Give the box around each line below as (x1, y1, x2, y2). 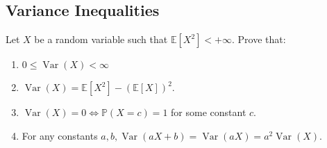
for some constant (171, 105, 246, 120)
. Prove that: (231, 32, 286, 47)
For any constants (22, 128, 98, 142)
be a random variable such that (34, 32, 168, 47)
